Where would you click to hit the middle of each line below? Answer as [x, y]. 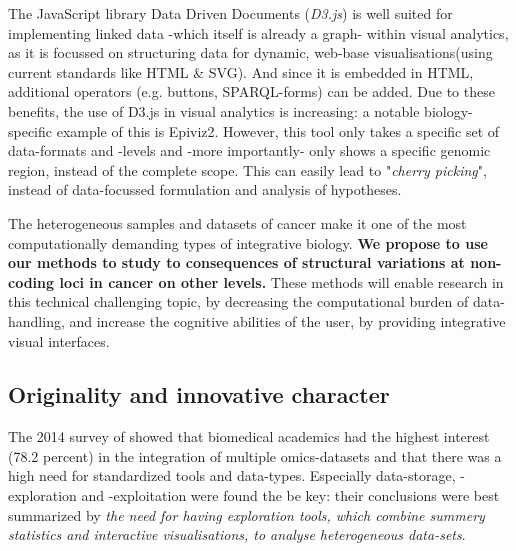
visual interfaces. [59, 340]
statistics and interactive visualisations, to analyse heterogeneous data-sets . [237, 534]
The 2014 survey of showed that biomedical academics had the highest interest [249, 436]
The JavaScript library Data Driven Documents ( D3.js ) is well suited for [230, 13]
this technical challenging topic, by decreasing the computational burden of [238, 301]
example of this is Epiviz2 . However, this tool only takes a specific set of [278, 130]
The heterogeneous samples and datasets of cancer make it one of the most [237, 222]
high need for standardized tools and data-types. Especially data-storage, [232, 475]
